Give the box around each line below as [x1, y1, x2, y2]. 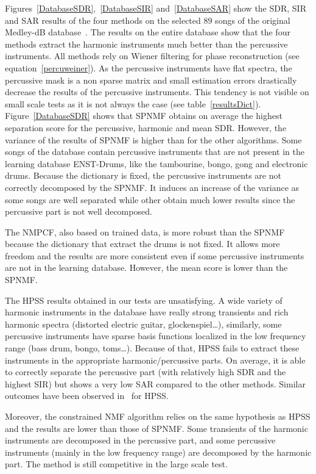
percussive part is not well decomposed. [5, 205, 152, 218]
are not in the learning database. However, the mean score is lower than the [5, 261, 288, 274]
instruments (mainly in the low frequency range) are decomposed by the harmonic [5, 445, 312, 458]
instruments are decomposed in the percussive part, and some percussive [5, 434, 276, 447]
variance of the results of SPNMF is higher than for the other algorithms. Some [5, 133, 302, 146]
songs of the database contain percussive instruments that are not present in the [5, 145, 304, 158]
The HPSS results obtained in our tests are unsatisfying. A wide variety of [5, 293, 283, 306]
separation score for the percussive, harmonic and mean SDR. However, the [5, 121, 287, 134]
